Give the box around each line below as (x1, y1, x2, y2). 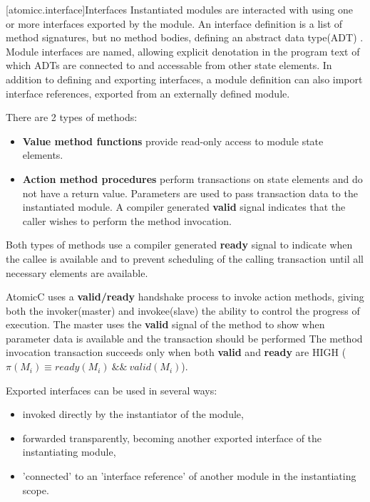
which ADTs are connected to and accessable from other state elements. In (6, 58, 332, 73)
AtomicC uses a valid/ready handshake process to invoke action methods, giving (6, 289, 364, 304)
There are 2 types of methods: (6, 110, 138, 125)
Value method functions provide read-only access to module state (22, 133, 324, 148)
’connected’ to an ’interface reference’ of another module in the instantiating (22, 469, 356, 483)
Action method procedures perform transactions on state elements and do (22, 171, 363, 186)
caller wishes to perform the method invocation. (22, 213, 232, 228)
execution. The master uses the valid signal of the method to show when (6, 317, 325, 332)
